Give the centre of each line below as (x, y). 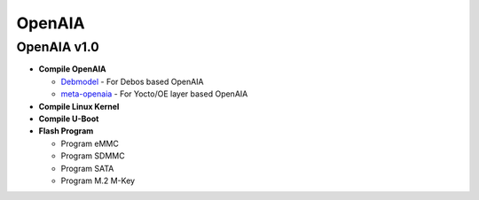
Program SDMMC (93, 156)
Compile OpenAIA (72, 69)
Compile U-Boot (69, 119)
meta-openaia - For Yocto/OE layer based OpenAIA (154, 94)
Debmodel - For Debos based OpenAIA (132, 81)
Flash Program (66, 131)
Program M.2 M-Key (98, 181)
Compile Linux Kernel (79, 106)
